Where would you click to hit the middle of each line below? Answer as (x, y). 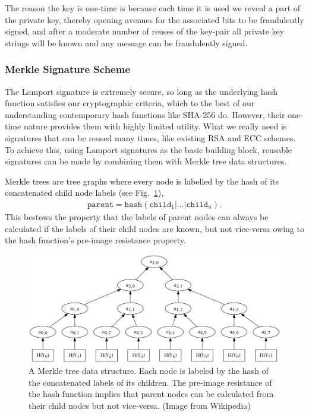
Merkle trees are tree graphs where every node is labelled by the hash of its (142, 181)
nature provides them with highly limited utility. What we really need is (155, 126)
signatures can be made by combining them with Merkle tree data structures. (146, 161)
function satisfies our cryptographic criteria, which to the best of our (130, 103)
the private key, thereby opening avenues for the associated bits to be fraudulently (154, 19)
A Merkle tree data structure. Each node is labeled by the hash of (149, 371)
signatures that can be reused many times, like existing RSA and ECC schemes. (150, 137)
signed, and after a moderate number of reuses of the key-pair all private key (145, 31)
